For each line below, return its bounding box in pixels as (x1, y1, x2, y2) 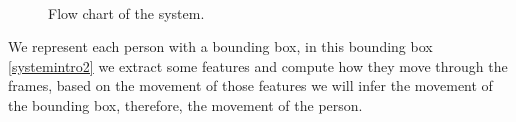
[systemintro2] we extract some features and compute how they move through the (8, 55, 508, 76)
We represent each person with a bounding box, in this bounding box (8, 36, 433, 57)
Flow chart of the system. (48, 2, 205, 23)
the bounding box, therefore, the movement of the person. (8, 94, 363, 115)
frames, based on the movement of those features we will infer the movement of (8, 75, 493, 96)
